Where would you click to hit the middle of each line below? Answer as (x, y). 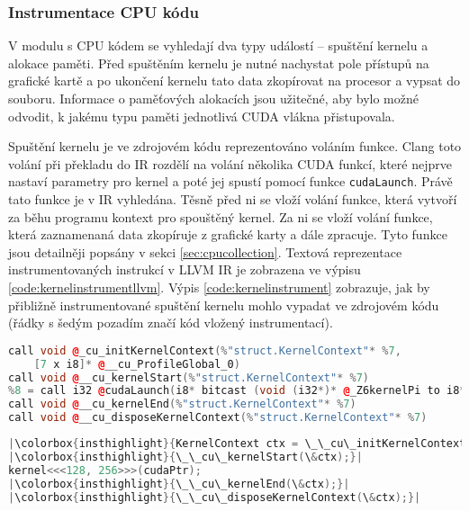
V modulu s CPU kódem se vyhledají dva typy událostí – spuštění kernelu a (218, 45)
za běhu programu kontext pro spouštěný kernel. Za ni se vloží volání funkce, (221, 216)
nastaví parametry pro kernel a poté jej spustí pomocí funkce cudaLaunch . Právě (230, 181)
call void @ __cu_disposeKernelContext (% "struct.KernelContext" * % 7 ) (218, 418)
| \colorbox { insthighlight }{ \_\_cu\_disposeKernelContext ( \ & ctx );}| (215, 497)
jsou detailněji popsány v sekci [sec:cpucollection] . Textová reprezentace (205, 251)
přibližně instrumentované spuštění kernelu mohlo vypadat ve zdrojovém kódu (224, 305)
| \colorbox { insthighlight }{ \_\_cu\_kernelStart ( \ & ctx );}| (185, 457)
